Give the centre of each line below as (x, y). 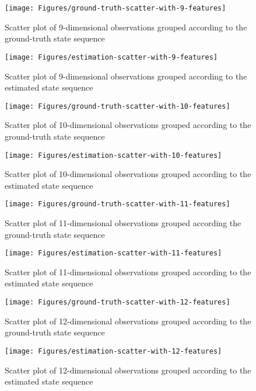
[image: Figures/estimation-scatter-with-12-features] (113, 351)
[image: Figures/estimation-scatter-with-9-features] (111, 57)
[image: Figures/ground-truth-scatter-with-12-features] (118, 302)
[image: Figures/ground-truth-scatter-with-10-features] (118, 106)
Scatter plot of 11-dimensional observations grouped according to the (128, 271)
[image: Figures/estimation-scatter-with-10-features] (113, 155)
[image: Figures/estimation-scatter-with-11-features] (113, 253)
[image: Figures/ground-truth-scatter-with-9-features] (115, 8)
